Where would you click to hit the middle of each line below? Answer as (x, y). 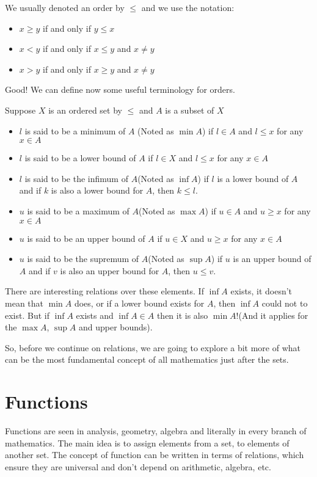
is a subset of (190, 110)
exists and (95, 315)
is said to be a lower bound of (80, 158)
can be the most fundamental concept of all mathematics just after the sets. (147, 359)
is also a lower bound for (97, 190)
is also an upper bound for (110, 270)
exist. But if (27, 315)
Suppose (20, 110)
